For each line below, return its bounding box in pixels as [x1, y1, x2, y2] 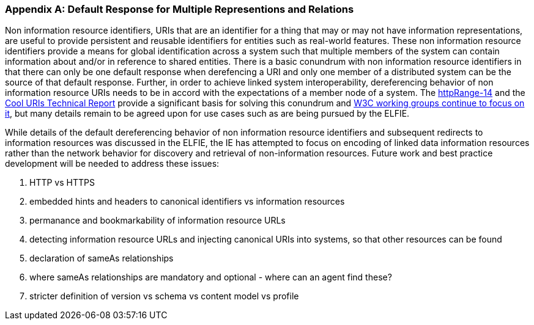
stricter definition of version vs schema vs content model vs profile [29, 291, 299, 302]
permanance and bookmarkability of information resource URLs [29, 215, 286, 226]
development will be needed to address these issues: [5, 158, 220, 169]
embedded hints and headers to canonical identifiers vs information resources [29, 196, 345, 207]
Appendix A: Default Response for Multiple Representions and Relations [5, 3, 354, 15]
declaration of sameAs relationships [29, 253, 174, 264]
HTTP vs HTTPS [29, 177, 95, 188]
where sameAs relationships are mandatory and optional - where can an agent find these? [29, 272, 392, 283]
